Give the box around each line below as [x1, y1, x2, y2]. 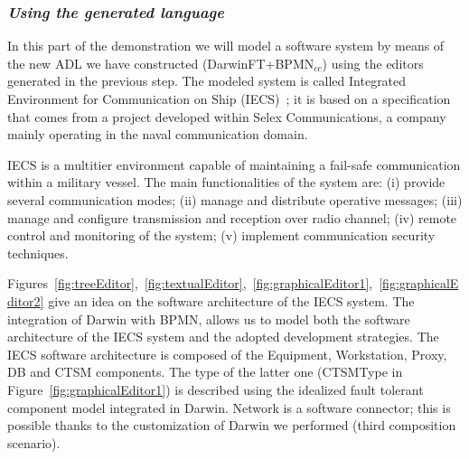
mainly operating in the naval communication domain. [7, 125, 308, 144]
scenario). [7, 433, 61, 452]
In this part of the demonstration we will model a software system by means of [7, 36, 445, 55]
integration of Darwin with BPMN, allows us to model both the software [7, 309, 410, 328]
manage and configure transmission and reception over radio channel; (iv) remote [7, 208, 457, 227]
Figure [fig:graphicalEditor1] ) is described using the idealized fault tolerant [7, 379, 424, 398]
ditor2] [7, 291, 44, 310]
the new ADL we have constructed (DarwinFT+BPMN [7, 53, 314, 72]
